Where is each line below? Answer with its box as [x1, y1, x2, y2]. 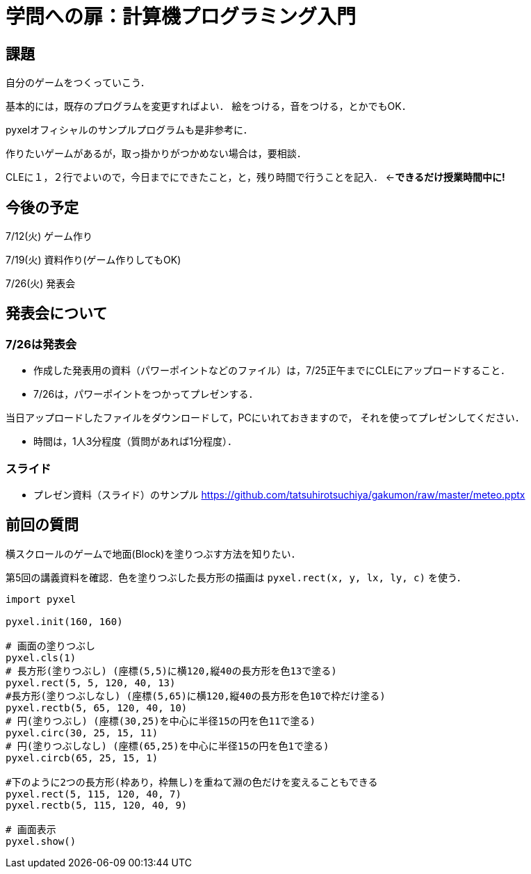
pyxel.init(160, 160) [6, 615, 123, 627]
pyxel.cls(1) [6, 652, 76, 663]
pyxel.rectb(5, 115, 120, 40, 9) [6, 799, 188, 811]
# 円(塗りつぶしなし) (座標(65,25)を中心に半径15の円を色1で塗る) [6, 740, 329, 752]
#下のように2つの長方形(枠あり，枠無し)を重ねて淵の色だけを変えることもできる [6, 776, 378, 788]
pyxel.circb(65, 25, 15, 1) [6, 752, 158, 763]
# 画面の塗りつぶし [6, 640, 95, 652]
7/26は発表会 [6, 337, 77, 351]
